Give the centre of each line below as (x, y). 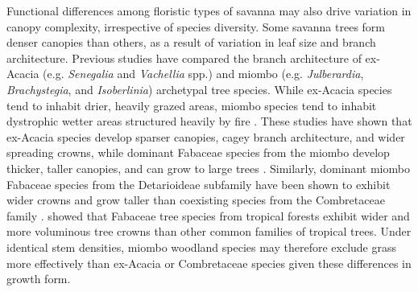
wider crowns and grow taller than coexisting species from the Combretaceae (196, 200)
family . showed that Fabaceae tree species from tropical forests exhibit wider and (208, 215)
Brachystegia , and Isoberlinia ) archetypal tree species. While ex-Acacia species (199, 89)
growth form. (39, 279)
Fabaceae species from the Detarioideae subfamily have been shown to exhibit (199, 184)
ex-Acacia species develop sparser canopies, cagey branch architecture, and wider (206, 136)
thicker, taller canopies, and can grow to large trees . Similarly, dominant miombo (208, 168)
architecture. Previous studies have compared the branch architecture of (184, 58)
